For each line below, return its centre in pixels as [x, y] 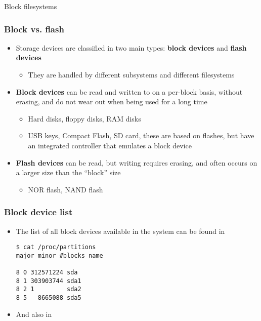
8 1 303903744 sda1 [49, 281]
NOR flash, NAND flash [66, 189]
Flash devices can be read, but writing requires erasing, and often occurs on [137, 162]
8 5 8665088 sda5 [49, 298]
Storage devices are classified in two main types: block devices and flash [131, 47]
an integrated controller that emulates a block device [110, 145]
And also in [34, 314]
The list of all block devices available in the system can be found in [120, 231]
